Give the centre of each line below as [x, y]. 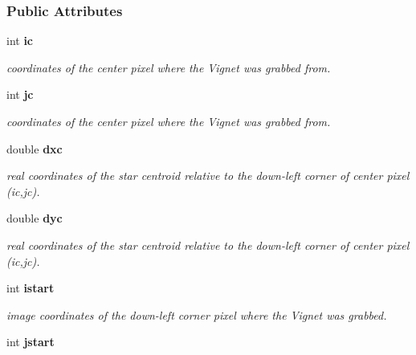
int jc [20, 94]
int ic [20, 41]
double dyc [35, 218]
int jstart [31, 342]
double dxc [35, 148]
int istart [31, 288]
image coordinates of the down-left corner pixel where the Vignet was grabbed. [197, 314]
